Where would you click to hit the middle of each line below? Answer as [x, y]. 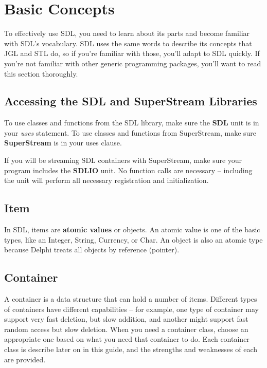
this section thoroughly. [41, 73]
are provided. [25, 359]
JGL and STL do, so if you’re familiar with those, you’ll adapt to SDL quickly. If [132, 53]
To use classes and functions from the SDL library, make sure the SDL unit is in [132, 123]
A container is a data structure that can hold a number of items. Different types [131, 299]
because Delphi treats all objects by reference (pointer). [92, 250]
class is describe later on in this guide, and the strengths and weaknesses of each [131, 349]
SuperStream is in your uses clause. [63, 143]
